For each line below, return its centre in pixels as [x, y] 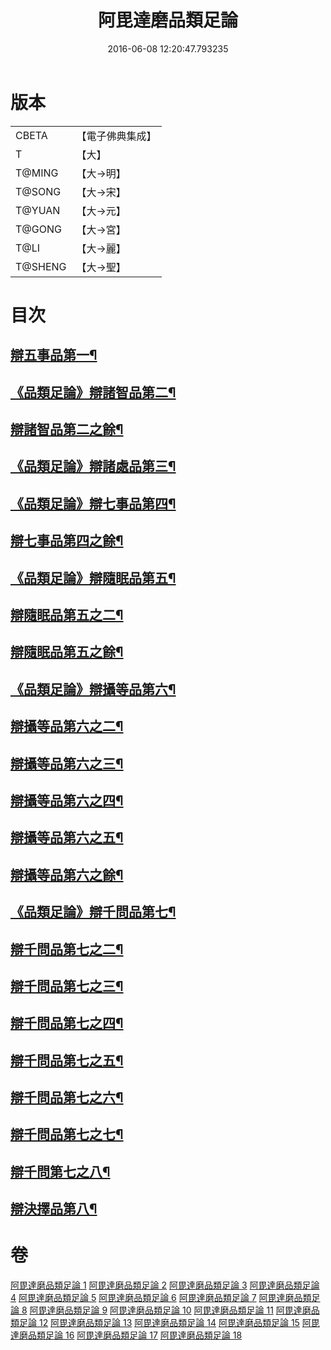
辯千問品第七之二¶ [67, 949]
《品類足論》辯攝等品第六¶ [93, 689]
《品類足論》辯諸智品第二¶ [93, 392]
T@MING [37, 173]
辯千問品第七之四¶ [67, 1023]
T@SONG [38, 191]
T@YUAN [38, 210]
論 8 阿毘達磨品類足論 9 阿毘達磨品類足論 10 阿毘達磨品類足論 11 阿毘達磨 [161, 1310]
